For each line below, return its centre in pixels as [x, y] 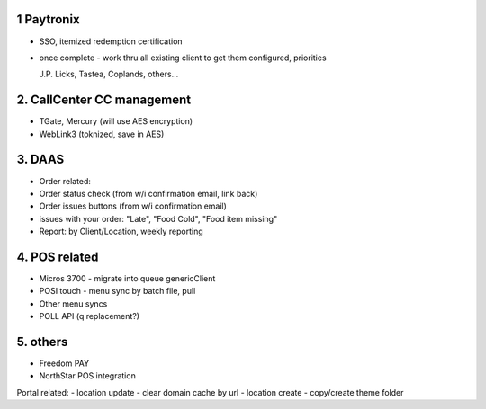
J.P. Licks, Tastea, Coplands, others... [109, 74]
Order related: [65, 181]
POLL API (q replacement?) [89, 316]
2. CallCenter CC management [104, 100]
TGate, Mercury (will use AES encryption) [116, 121]
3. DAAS [40, 160]
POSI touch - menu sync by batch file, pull [117, 291]
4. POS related [58, 257]
